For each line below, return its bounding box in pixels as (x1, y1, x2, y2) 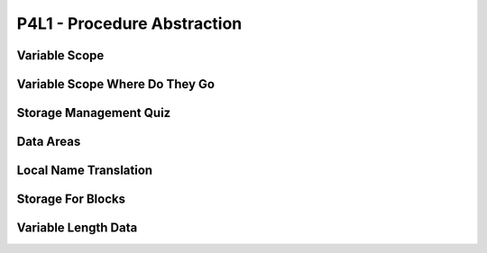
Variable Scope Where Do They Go (16, 77, 216, 92)
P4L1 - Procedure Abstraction (16, 14, 243, 33)
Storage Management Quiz (16, 105, 171, 121)
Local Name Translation (16, 163, 153, 178)
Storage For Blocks (16, 192, 126, 207)
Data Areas (16, 134, 81, 149)
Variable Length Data (16, 221, 138, 236)
